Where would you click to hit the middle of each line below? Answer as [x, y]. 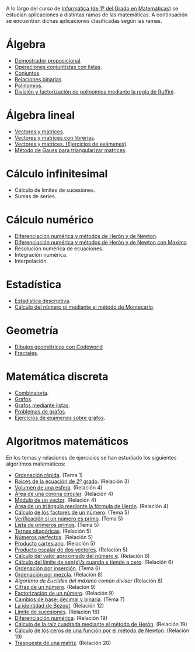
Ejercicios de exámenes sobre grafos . [60, 418]
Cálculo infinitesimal [57, 174]
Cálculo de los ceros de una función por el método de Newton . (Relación [102, 630]
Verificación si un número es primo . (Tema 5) [69, 518]
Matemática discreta [57, 376]
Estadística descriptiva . [43, 301]
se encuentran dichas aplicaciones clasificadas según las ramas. [84, 21]
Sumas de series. [35, 196]
